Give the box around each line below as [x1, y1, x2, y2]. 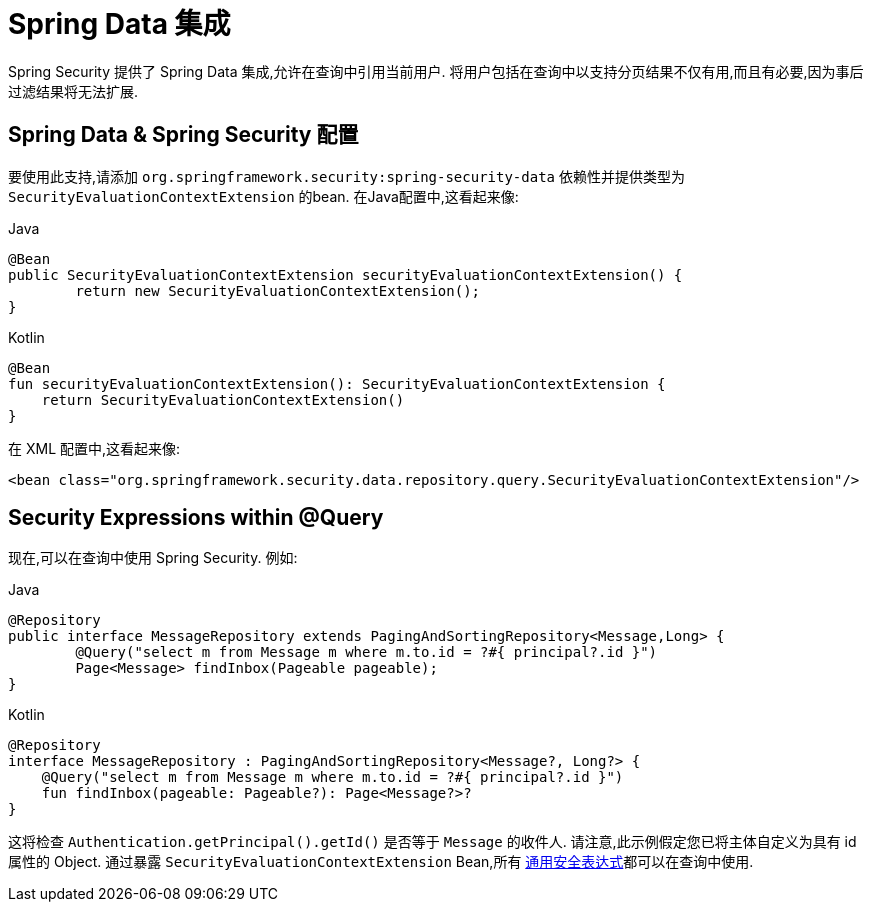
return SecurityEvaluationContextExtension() [41, 391, 405, 408]
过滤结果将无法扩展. [8, 82, 139, 100]
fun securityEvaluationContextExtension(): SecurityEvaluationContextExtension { [8, 375, 666, 392]
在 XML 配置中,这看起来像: [8, 439, 181, 457]
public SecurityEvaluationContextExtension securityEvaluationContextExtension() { [8, 266, 683, 283]
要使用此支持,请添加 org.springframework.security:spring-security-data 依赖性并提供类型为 [8, 167, 685, 185]
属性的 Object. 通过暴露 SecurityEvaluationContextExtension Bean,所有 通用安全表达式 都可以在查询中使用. [8, 853, 754, 871]
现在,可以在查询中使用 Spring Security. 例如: [8, 549, 298, 567]
